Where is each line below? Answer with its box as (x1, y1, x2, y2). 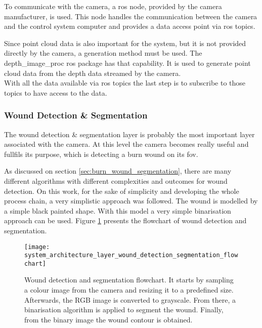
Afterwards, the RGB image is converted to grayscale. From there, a (24, 294, 236, 305)
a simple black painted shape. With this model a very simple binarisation (4, 205, 231, 216)
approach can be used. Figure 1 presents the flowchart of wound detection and (4, 215, 247, 226)
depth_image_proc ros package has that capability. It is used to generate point (4, 57, 251, 68)
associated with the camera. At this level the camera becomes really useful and (4, 139, 249, 149)
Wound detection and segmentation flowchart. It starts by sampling (24, 274, 234, 285)
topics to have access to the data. (4, 87, 107, 98)
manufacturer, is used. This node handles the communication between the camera (4, 11, 257, 21)
